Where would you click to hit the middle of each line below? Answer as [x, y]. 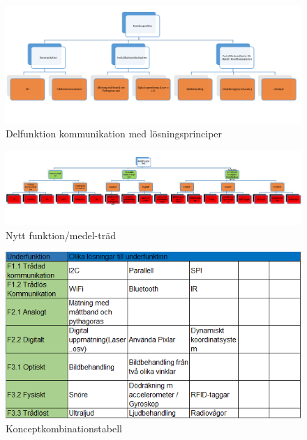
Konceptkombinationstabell [64, 428]
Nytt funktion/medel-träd [61, 235]
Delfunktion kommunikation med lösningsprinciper [114, 133]
